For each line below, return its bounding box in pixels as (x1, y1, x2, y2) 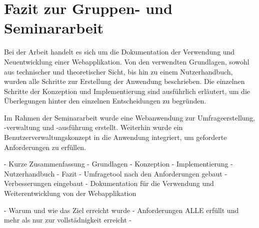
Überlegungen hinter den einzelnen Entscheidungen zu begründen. (4, 95, 206, 106)
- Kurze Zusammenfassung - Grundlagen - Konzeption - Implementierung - (4, 158, 233, 169)
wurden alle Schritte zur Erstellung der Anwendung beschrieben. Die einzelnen (4, 76, 245, 86)
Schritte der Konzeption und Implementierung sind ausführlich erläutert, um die (4, 85, 250, 96)
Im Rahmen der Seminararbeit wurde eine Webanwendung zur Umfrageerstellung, (4, 112, 255, 122)
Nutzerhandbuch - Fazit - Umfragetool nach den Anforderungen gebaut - (4, 168, 227, 178)
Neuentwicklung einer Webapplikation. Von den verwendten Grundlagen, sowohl (4, 56, 249, 66)
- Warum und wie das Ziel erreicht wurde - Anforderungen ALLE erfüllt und (4, 204, 239, 215)
